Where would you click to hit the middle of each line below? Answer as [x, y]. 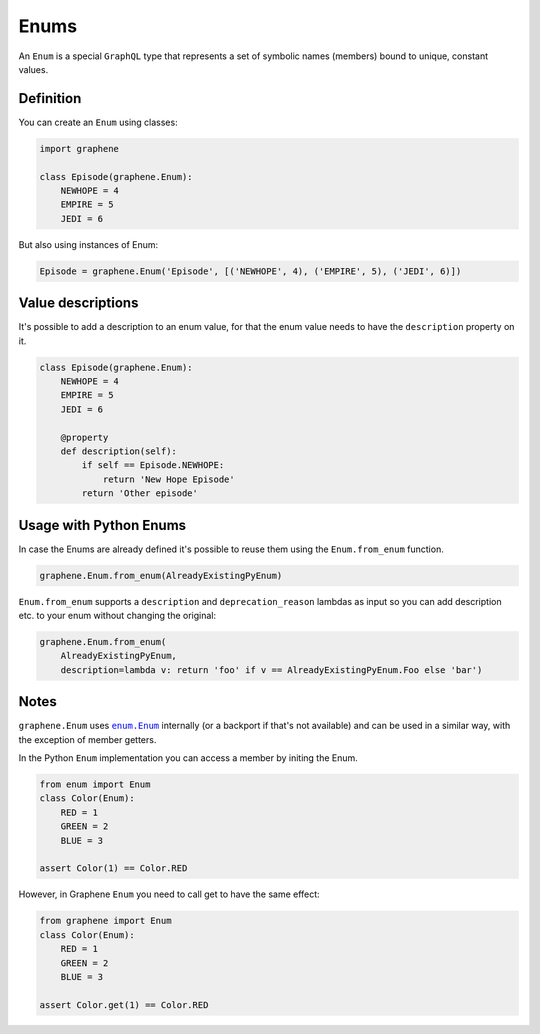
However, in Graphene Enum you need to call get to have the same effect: [169, 894]
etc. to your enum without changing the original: [117, 615]
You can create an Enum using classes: [98, 122]
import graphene [79, 148]
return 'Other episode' [140, 493]
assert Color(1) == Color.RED [113, 868]
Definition [50, 98]
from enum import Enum [95, 784]
